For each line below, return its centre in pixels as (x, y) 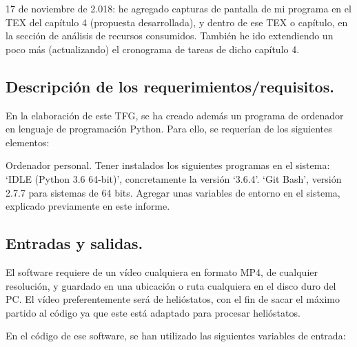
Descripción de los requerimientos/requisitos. (170, 86)
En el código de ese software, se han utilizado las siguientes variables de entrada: (176, 336)
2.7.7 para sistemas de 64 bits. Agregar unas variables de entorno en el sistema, (173, 192)
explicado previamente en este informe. (88, 206)
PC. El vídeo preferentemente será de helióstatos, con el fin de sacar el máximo (173, 299)
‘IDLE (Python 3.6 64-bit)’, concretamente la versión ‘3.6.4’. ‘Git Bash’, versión (174, 178)
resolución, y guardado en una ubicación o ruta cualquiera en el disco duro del (171, 285)
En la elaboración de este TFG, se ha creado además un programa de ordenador (175, 115)
